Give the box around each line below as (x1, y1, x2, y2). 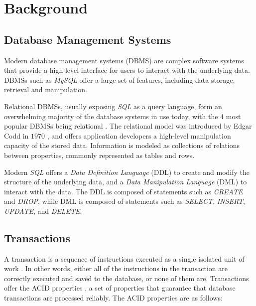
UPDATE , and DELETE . (4, 205, 82, 216)
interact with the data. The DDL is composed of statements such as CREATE (4, 186, 243, 196)
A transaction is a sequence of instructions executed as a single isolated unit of (4, 253, 245, 264)
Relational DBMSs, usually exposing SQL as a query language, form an (4, 101, 222, 111)
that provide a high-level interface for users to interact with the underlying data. (4, 65, 250, 75)
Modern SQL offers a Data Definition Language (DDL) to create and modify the (4, 166, 250, 177)
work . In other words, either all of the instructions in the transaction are (4, 263, 228, 274)
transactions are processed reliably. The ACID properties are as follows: (4, 293, 223, 303)
